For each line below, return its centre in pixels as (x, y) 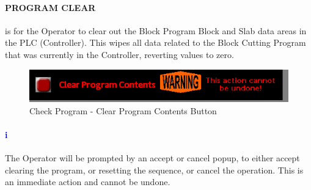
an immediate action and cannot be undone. (88, 182)
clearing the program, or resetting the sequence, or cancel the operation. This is (154, 170)
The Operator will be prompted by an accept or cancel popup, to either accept (152, 158)
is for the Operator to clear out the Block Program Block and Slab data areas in (156, 30)
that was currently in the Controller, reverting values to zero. (119, 54)
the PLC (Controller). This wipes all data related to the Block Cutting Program (155, 42)
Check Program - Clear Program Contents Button (123, 110)
